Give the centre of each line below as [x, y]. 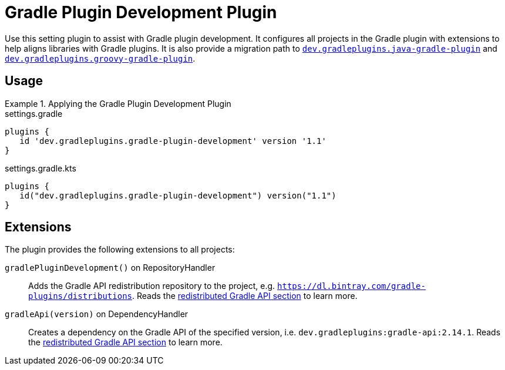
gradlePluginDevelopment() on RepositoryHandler [110, 268]
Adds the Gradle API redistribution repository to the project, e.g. [152, 286]
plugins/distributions [80, 296]
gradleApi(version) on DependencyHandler [97, 314]
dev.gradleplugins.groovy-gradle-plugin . [100, 58]
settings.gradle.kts [41, 168]
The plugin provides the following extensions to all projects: [120, 250]
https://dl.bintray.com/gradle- [351, 286]
